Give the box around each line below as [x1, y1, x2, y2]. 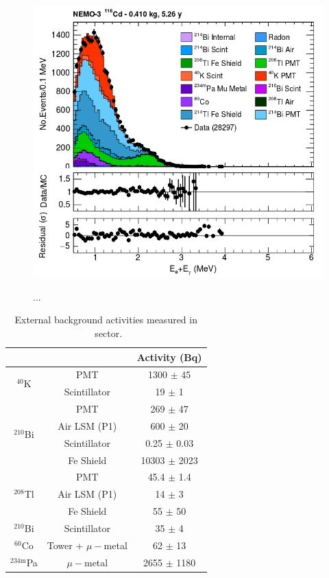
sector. [95, 325, 123, 340]
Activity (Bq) [136, 349, 202, 364]
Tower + [47, 537, 84, 552]
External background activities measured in [14, 312, 197, 327]
